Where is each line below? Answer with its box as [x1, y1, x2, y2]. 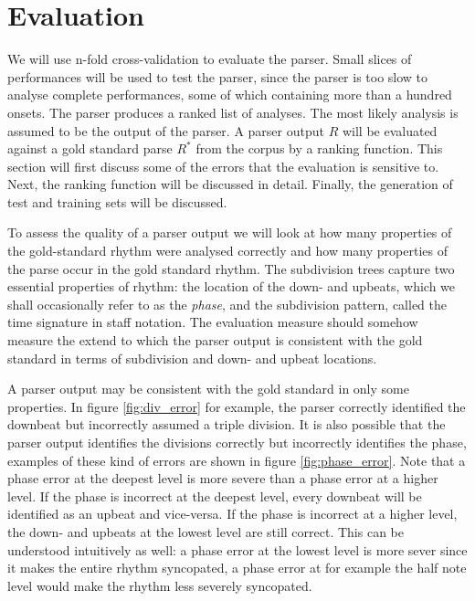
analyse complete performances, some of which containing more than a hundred [7, 85, 452, 104]
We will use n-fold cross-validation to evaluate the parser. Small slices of [7, 49, 412, 69]
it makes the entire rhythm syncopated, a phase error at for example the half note [7, 558, 467, 577]
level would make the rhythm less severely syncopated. [7, 575, 312, 595]
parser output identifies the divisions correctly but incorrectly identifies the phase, [7, 433, 467, 451]
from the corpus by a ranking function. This [195, 139, 443, 158]
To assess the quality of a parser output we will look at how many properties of [7, 223, 452, 242]
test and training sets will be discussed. [7, 192, 227, 211]
